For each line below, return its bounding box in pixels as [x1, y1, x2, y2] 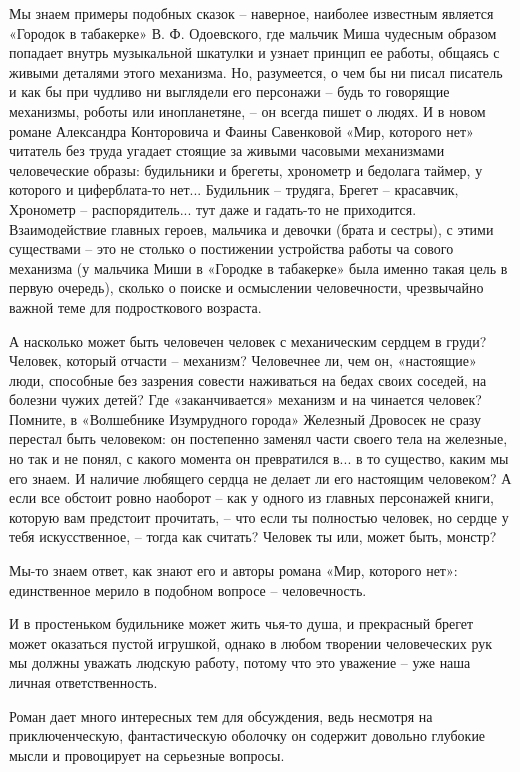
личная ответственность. [9, 672, 158, 692]
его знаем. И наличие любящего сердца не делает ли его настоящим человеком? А [9, 467, 512, 488]
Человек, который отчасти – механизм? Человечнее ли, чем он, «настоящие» [9, 350, 477, 371]
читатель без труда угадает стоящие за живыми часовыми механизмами [9, 140, 445, 161]
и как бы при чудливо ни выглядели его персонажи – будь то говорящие [9, 81, 450, 102]
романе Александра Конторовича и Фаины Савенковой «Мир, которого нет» [9, 120, 474, 141]
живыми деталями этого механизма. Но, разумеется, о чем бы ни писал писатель [9, 61, 503, 82]
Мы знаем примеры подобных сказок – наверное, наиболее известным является [9, 3, 494, 23]
